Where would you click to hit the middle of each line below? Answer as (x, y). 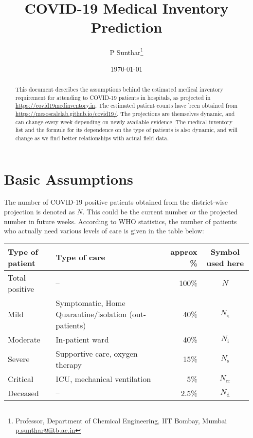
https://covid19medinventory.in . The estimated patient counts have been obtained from (126, 105)
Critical (21, 379)
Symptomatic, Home (90, 303)
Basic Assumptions (69, 179)
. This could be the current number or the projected (160, 212)
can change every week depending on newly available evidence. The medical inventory (124, 122)
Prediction (126, 27)
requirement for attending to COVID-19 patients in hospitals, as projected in (113, 97)
